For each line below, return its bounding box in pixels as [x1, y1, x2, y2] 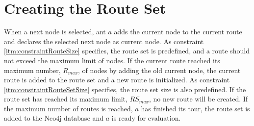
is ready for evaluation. [111, 113, 181, 123]
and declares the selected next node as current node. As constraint [4, 36, 204, 46]
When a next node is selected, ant [4, 26, 106, 37]
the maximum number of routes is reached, [4, 103, 133, 113]
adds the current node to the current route [114, 26, 242, 37]
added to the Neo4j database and [4, 113, 104, 123]
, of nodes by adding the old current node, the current [78, 65, 241, 75]
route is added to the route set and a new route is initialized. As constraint [4, 75, 230, 85]
